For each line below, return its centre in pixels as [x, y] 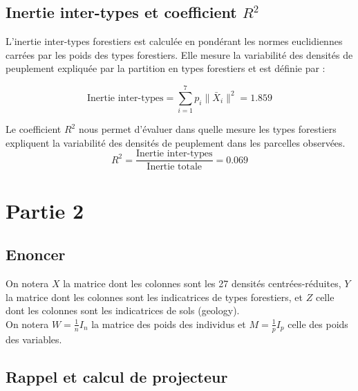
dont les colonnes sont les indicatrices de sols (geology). [123, 310]
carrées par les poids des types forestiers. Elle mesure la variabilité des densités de [179, 54]
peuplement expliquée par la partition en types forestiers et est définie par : [166, 68]
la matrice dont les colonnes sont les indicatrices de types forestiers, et [154, 297]
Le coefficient [34, 129]
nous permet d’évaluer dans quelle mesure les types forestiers [207, 129]
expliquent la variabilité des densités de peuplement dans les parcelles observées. [176, 142]
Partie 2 [45, 210]
